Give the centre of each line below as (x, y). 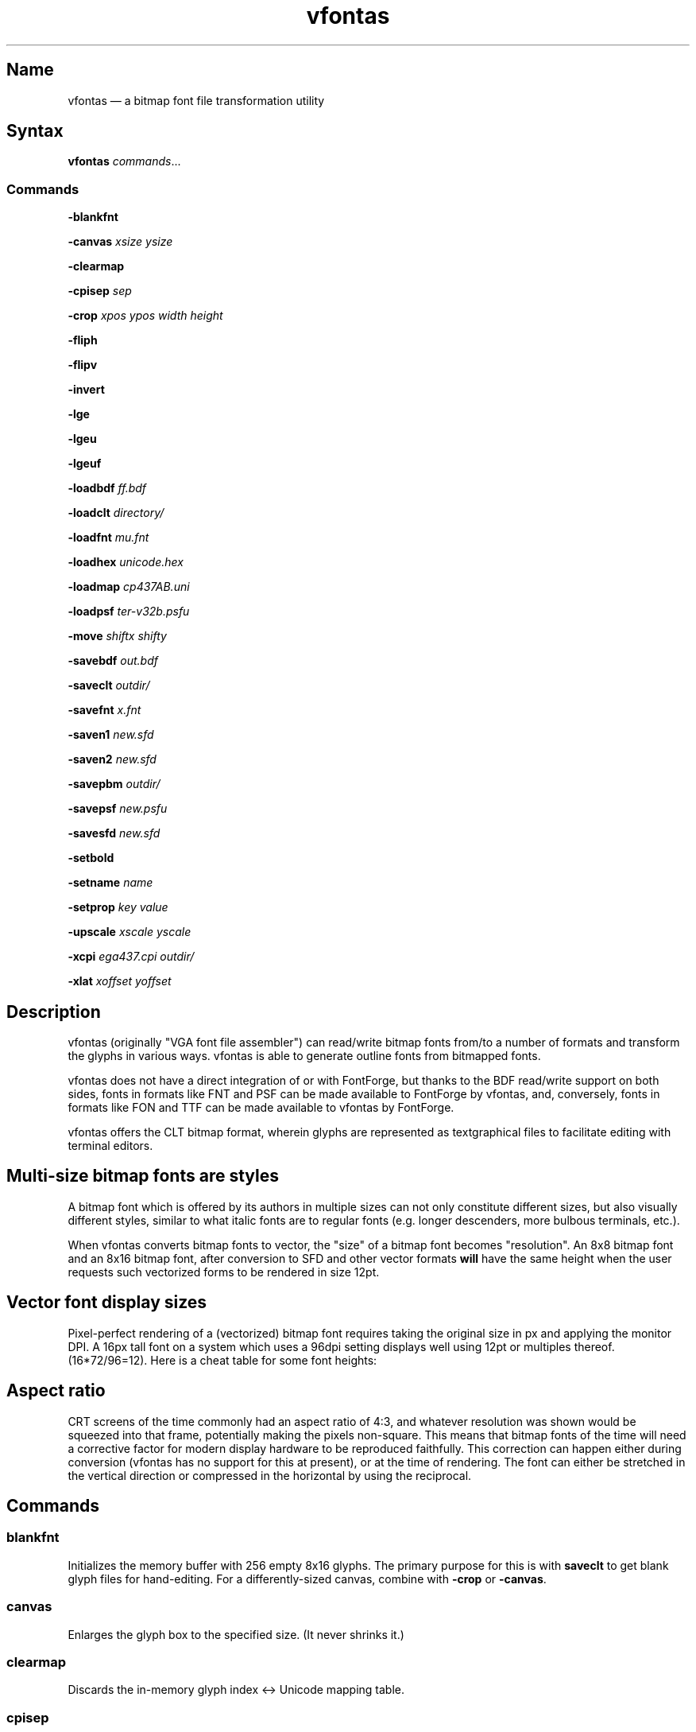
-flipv (83, 365)
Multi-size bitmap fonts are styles (143, 1176)
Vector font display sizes (107, 1303)
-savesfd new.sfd (114, 833)
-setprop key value (118, 907)
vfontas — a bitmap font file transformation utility (196, 100)
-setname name (110, 883)
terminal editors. (110, 1146)
